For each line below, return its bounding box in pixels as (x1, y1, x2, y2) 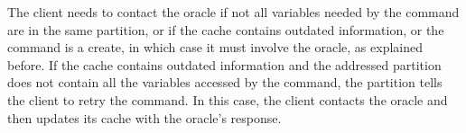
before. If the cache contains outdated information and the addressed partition (7, 55, 442, 74)
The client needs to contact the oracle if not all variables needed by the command (7, 3, 460, 21)
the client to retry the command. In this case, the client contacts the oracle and (7, 90, 448, 109)
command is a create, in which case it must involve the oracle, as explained (7, 38, 423, 57)
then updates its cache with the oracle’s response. (7, 108, 282, 127)
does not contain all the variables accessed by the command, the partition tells (7, 73, 443, 92)
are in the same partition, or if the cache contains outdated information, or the (7, 20, 444, 39)
